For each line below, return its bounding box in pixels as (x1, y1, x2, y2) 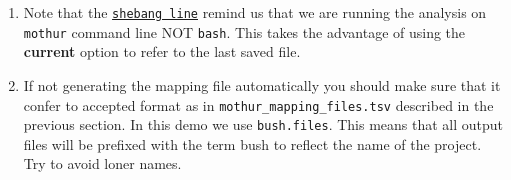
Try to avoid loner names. (23, 153, 182, 174)
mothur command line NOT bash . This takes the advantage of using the (23, 21, 466, 42)
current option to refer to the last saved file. (23, 41, 301, 62)
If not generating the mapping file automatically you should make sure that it (23, 74, 501, 95)
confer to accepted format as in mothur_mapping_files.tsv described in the (23, 94, 494, 115)
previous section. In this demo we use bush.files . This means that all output (23, 114, 504, 135)
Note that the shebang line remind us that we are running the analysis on (23, 2, 487, 22)
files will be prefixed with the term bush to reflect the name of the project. (23, 133, 482, 154)
